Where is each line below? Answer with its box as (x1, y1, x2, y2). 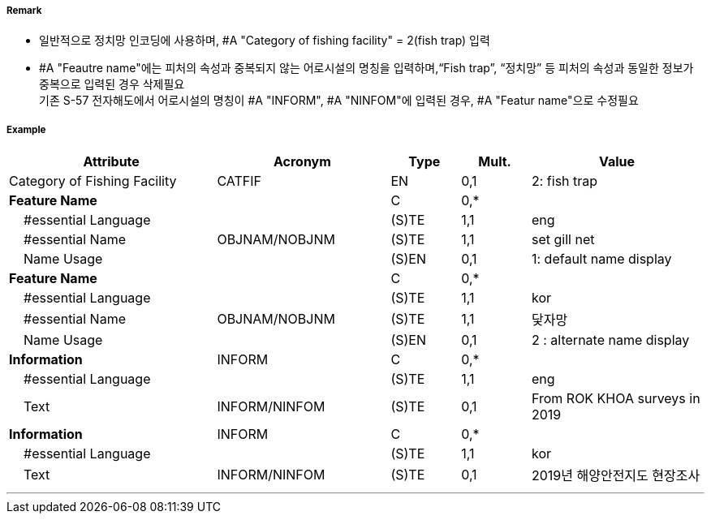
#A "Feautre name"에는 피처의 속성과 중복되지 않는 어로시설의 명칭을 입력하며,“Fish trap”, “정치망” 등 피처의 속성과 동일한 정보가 (39, 61, 694, 75)
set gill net (531, 231, 595, 248)
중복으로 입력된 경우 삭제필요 (39, 77, 185, 92)
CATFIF (217, 173, 261, 190)
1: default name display (531, 251, 672, 268)
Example (6, 123, 46, 135)
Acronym (273, 153, 331, 170)
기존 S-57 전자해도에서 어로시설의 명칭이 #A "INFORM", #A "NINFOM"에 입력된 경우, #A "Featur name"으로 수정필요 (39, 93, 639, 108)
